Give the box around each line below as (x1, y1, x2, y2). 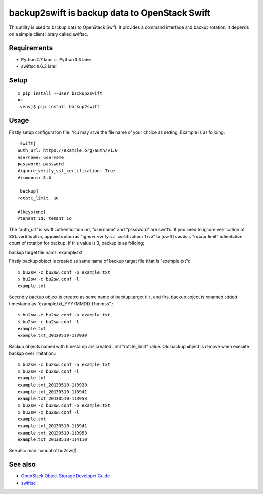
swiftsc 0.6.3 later (21, 63, 57, 69)
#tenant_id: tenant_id (18, 216, 72, 221)
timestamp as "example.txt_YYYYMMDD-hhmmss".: (9, 300, 113, 307)
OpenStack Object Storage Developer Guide (21, 473, 110, 479)
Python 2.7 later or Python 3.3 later (21, 57, 92, 62)
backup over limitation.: (9, 350, 56, 356)
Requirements (9, 44, 53, 52)
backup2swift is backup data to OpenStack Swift (9, 7, 210, 18)
